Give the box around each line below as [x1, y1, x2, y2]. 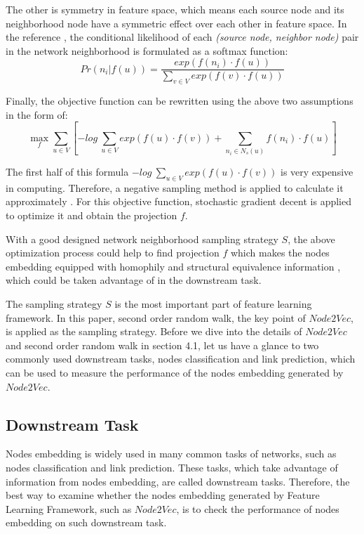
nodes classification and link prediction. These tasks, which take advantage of [6, 460, 338, 474]
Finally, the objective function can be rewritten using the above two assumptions [6, 93, 353, 108]
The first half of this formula [6, 164, 129, 179]
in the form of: [6, 107, 68, 122]
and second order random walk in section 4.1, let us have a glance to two [6, 337, 319, 352]
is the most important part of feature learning [114, 297, 312, 311]
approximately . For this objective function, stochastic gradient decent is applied [6, 194, 351, 209]
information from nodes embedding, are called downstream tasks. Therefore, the [6, 474, 350, 488]
